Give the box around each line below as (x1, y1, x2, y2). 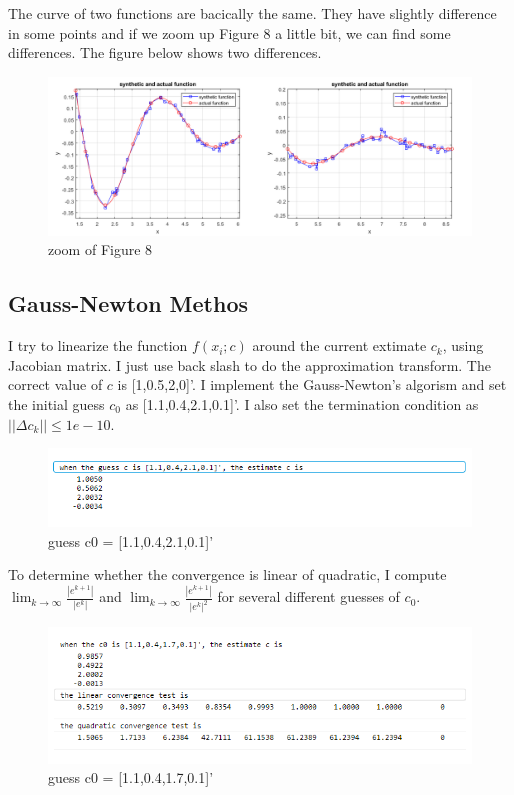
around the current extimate (252, 335, 427, 356)
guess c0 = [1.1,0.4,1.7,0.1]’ (48, 767, 214, 788)
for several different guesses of (217, 586, 400, 607)
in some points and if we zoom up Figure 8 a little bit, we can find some (8, 22, 451, 43)
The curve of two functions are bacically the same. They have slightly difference (8, 3, 497, 23)
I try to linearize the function (8, 335, 188, 356)
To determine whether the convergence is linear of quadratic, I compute (8, 564, 447, 585)
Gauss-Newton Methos (8, 288, 249, 319)
